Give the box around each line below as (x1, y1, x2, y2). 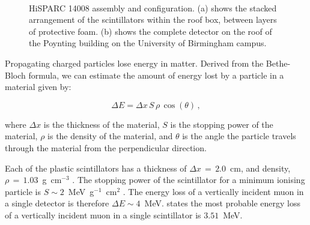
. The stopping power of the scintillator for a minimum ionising (72, 173, 305, 186)
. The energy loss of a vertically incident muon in (123, 185, 304, 197)
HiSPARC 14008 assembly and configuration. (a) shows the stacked (29, 1, 277, 14)
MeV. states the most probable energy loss (144, 197, 301, 209)
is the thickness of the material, (43, 118, 160, 130)
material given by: (5, 80, 71, 93)
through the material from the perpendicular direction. (5, 141, 207, 154)
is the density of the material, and (47, 130, 173, 142)
